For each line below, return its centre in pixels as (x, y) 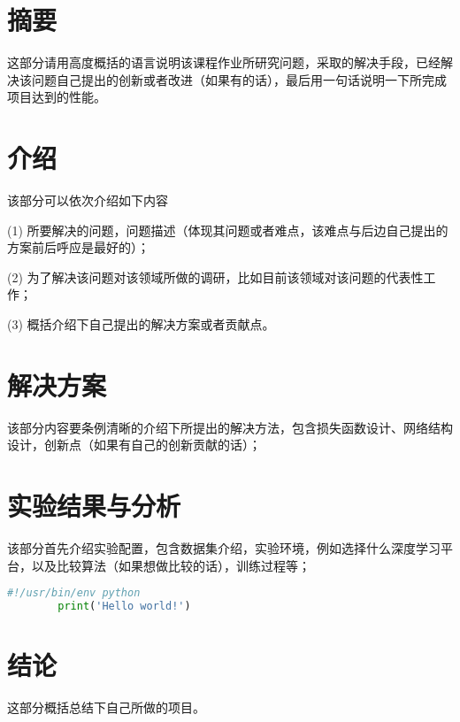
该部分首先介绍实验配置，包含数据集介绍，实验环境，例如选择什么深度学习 (224, 548)
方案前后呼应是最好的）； (78, 247)
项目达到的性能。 (57, 97)
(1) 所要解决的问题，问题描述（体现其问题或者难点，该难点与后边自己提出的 (228, 230)
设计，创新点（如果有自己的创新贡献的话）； (134, 445)
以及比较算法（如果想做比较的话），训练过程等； (171, 565)
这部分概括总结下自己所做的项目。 (106, 707)
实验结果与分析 (94, 506)
